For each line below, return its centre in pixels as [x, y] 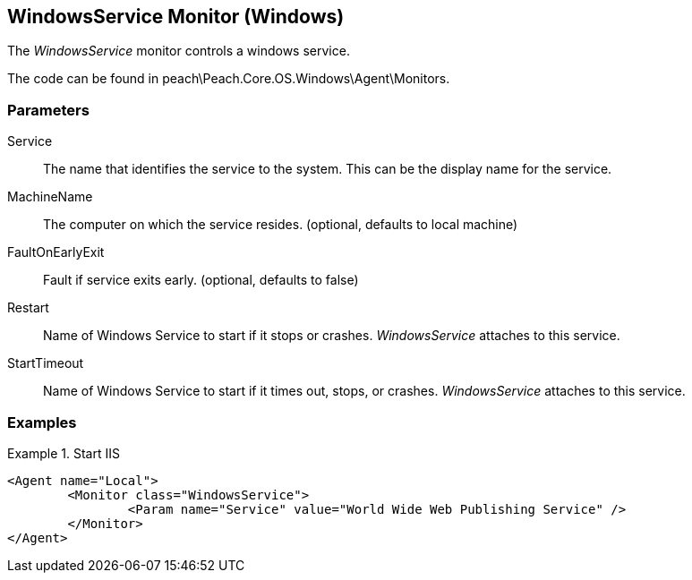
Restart [28, 308]
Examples [42, 422]
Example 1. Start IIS [64, 453]
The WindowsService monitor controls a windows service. [179, 51]
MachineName [50, 197]
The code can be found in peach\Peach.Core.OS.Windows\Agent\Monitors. [229, 79]
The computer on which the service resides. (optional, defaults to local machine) [281, 225]
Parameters [48, 110]
